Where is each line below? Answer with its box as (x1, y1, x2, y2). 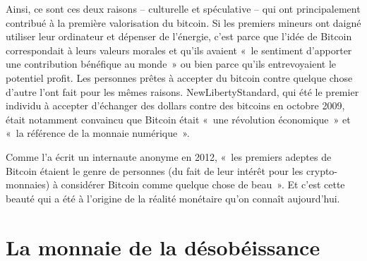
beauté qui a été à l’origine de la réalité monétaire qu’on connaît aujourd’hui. (6, 190, 340, 205)
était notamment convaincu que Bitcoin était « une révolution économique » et (6, 111, 351, 126)
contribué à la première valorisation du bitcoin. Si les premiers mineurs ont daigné (6, 15, 361, 30)
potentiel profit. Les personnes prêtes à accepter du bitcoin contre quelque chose (6, 70, 353, 85)
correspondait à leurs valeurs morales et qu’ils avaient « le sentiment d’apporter (6, 42, 352, 57)
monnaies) (6, 177, 50, 192)
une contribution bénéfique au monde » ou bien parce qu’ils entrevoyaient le (6, 56, 337, 71)
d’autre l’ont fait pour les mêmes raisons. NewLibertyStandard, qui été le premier (6, 84, 359, 99)
